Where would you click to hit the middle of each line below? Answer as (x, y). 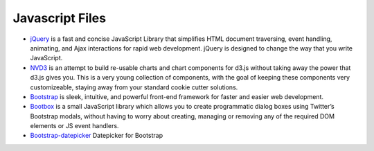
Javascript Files (60, 18)
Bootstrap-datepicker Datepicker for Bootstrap (96, 136)
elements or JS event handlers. (74, 126)
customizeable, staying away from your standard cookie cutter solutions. (134, 87)
